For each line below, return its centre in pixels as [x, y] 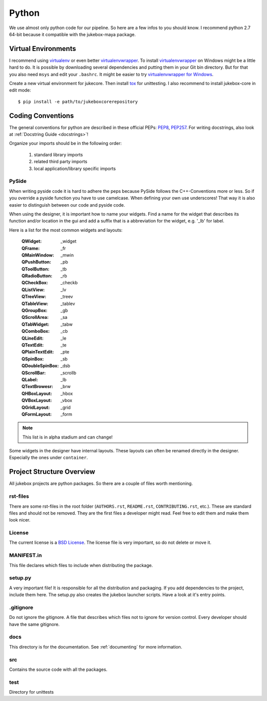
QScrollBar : [34, 373]
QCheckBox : [35, 283]
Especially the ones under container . [48, 458]
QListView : [33, 290]
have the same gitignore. [34, 624]
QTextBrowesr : [37, 387]
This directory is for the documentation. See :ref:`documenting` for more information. [96, 647]
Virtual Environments [43, 49]
